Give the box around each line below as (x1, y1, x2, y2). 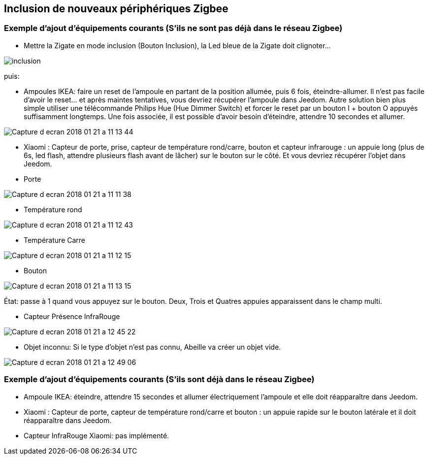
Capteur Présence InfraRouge (24, 312, 120, 321)
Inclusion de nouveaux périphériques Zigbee (4, 2, 229, 15)
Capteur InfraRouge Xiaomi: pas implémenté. (24, 431, 169, 440)
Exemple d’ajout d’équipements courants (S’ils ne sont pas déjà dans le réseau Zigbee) (4, 23, 343, 33)
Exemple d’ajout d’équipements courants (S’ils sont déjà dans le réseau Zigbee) (4, 374, 315, 385)
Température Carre (24, 235, 86, 244)
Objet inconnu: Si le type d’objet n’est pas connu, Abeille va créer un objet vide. (24, 342, 281, 351)
